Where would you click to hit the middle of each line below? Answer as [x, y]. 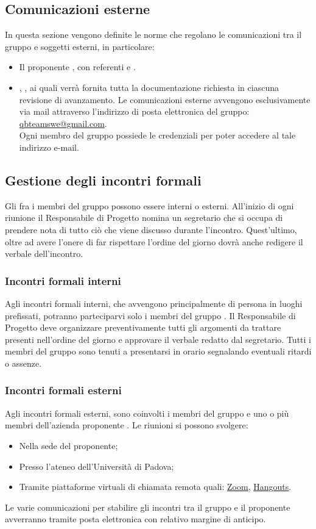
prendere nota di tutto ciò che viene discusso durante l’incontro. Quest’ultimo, [151, 229]
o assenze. [23, 363]
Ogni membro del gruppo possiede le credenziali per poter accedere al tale [157, 135]
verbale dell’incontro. [44, 254]
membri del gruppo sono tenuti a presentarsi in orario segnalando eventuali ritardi [158, 351]
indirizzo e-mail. [49, 147]
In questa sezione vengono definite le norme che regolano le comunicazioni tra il [153, 34]
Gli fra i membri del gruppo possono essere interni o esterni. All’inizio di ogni [149, 205]
